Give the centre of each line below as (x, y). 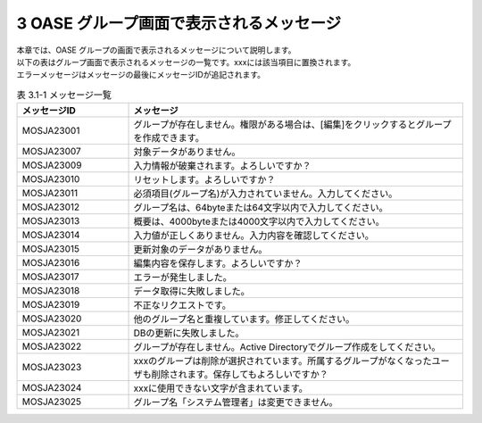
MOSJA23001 (51, 131)
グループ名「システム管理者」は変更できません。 (236, 402)
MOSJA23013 (51, 221)
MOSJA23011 (50, 194)
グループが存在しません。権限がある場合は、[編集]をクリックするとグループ (292, 125)
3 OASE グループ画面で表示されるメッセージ (179, 23)
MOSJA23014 (51, 235)
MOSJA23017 (50, 277)
